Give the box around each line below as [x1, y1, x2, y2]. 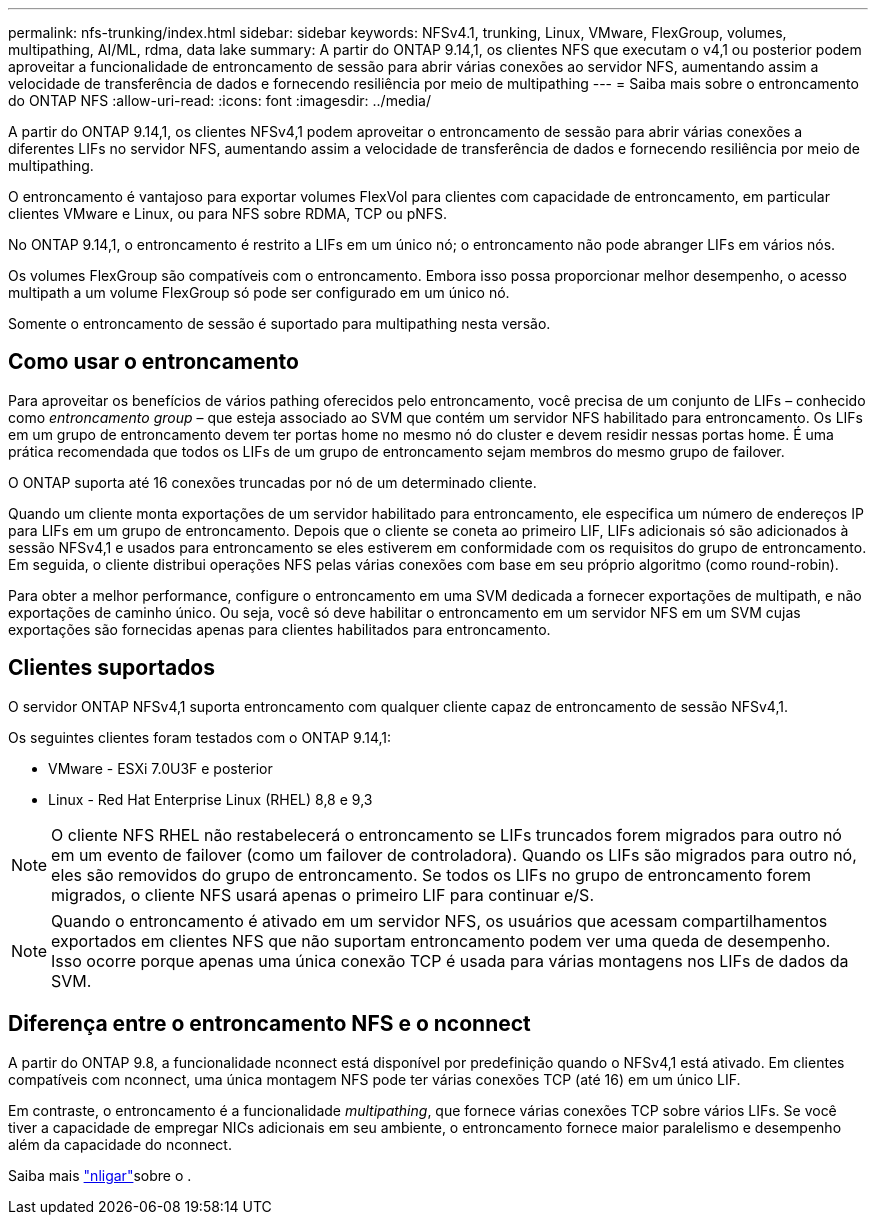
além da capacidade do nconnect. [8, 1135, 232, 1153]
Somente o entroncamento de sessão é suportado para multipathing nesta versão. [8, 315, 551, 332]
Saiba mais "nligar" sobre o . [8, 1166, 192, 1184]
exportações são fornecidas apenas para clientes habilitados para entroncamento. [8, 620, 551, 638]
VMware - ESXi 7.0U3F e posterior [48, 759, 273, 777]
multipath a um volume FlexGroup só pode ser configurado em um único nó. [8, 284, 510, 301]
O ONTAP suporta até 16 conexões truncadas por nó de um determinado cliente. [8, 473, 537, 491]
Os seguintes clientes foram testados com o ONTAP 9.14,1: [8, 728, 392, 746]
